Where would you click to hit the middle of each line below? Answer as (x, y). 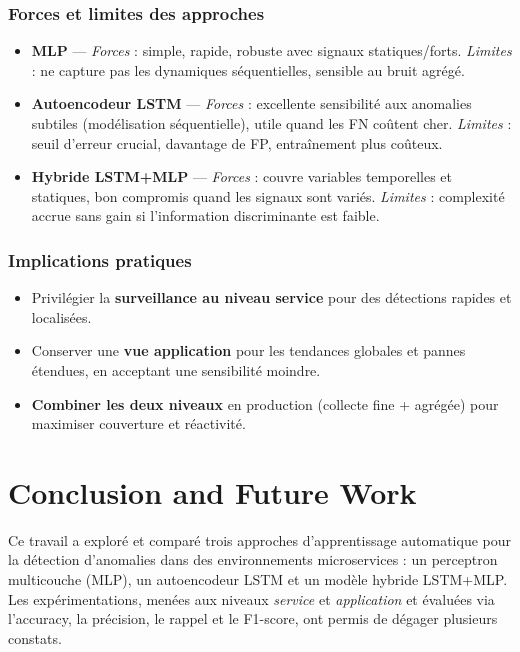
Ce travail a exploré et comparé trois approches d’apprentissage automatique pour (260, 539)
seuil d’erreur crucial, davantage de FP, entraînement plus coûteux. (237, 142)
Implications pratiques (100, 259)
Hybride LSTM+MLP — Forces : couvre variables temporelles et (241, 176)
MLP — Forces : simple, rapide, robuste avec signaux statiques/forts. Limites (271, 50)
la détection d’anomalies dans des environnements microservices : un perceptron (253, 559)
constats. (35, 637)
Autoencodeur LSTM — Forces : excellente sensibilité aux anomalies (251, 103)
